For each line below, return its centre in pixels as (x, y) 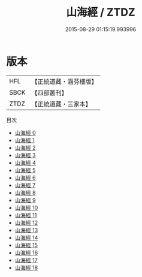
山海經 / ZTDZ (101, 12)
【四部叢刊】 (49, 92)
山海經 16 (26, 252)
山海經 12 (26, 222)
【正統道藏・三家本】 (61, 104)
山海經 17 (26, 260)
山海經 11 (26, 215)
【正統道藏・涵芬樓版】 (64, 82)
